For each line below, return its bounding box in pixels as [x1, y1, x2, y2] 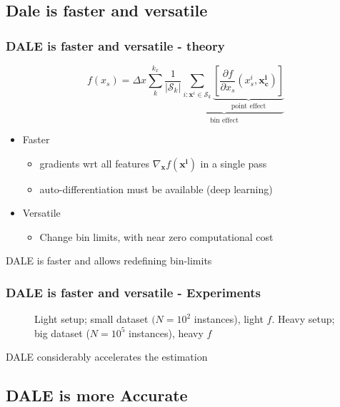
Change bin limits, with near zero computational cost [39, 229, 274, 244]
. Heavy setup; [271, 311, 335, 326]
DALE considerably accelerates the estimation [6, 349, 208, 364]
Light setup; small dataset [34, 311, 149, 326]
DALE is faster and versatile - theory [6, 36, 225, 54]
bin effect [210, 116, 239, 124]
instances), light [194, 311, 264, 326]
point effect [231, 103, 266, 110]
